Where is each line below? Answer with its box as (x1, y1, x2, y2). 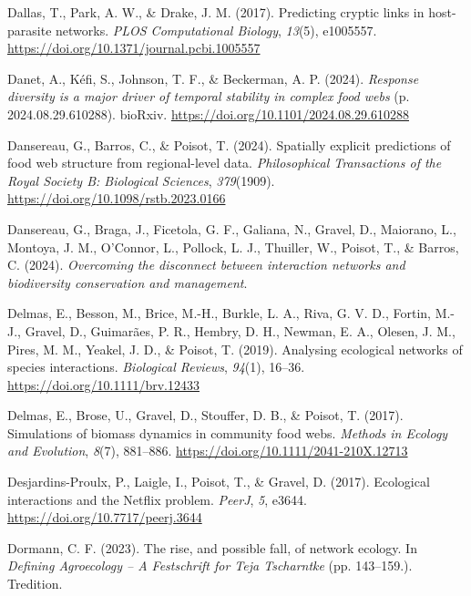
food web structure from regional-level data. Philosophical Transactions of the (7, 153, 442, 172)
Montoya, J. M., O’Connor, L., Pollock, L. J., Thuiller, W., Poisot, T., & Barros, (7, 237, 459, 256)
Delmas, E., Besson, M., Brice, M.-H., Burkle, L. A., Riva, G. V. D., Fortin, (7, 303, 431, 323)
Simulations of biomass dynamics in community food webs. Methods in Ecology (7, 423, 448, 442)
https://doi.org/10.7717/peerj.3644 (7, 508, 202, 527)
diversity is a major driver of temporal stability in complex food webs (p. (7, 87, 410, 106)
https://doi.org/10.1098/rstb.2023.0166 (7, 189, 226, 208)
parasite (7, 20, 52, 39)
